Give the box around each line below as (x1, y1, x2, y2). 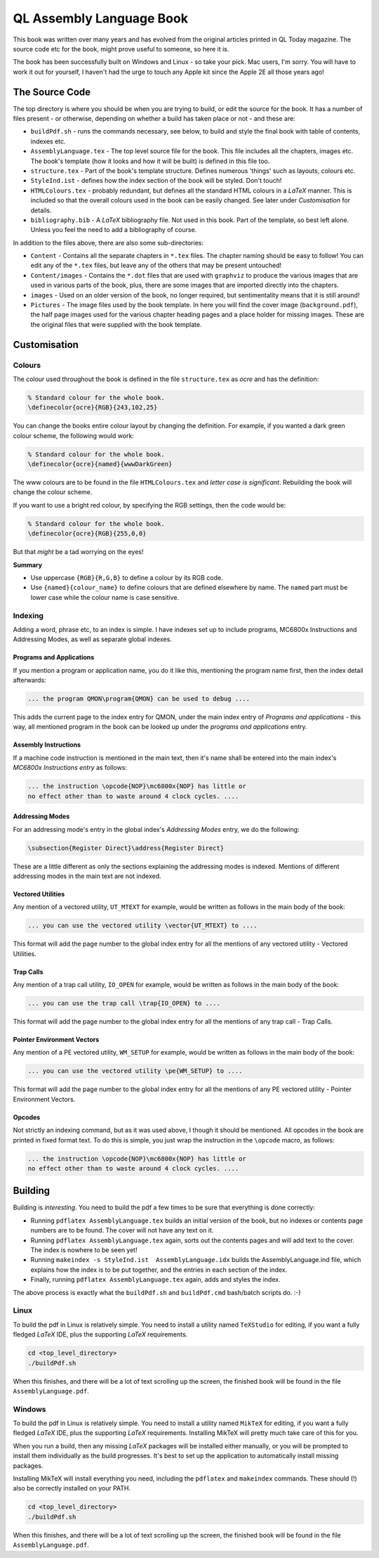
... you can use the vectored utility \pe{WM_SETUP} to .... (27, 1067, 243, 1075)
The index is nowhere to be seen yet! (30, 1246, 138, 1254)
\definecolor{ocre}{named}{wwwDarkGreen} (27, 461, 173, 468)
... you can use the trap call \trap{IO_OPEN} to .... (27, 999, 220, 1007)
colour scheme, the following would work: (13, 431, 135, 439)
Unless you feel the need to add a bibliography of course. (30, 226, 197, 234)
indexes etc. (30, 137, 66, 146)
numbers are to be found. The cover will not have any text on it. (30, 1226, 214, 1235)
